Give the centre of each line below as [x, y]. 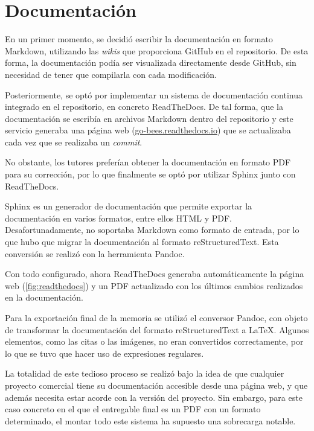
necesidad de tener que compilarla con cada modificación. [111, 74]
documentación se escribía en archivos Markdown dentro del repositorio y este [149, 118]
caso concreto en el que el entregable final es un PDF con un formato [133, 409]
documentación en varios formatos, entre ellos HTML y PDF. [118, 218]
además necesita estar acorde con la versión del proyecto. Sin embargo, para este [154, 397]
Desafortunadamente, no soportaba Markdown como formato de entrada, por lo [152, 230]
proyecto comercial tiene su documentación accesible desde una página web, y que [156, 385]
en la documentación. [44, 297]
